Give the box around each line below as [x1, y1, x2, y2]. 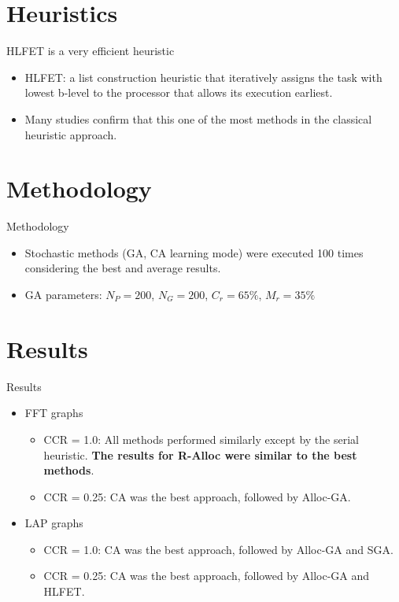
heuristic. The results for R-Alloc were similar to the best [43, 446, 357, 463]
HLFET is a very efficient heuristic [6, 42, 175, 59]
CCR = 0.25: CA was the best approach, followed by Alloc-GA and [43, 567, 370, 584]
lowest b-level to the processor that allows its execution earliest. [24, 84, 333, 101]
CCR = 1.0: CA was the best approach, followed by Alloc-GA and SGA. [43, 541, 393, 557]
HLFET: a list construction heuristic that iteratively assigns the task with [24, 68, 382, 85]
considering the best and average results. [24, 260, 221, 276]
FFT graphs [24, 404, 83, 421]
